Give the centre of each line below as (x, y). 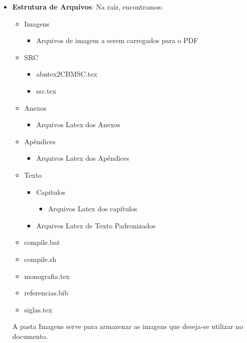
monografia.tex (47, 276)
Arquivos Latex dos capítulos (93, 209)
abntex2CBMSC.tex (67, 74)
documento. (30, 336)
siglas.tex (38, 309)
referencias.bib (46, 293)
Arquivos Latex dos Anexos (78, 124)
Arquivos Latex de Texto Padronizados (96, 225)
